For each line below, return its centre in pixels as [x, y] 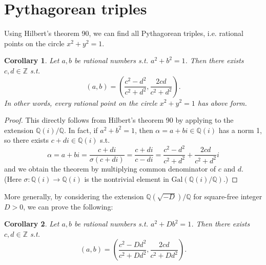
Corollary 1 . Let [32, 60]
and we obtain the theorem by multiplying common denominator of [110, 169]
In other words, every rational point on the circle [81, 102]
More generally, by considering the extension [74, 196]
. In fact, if [81, 130]
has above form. [222, 102]
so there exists [26, 140]
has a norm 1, [240, 130]
